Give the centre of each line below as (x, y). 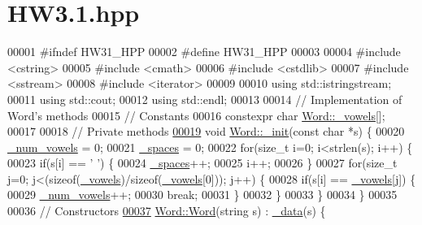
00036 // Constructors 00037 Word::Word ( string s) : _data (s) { (167, 211)
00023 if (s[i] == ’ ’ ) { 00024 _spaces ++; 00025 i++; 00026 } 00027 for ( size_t (202, 163)
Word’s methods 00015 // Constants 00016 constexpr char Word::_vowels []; (196, 115)
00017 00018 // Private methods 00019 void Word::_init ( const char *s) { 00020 (206, 131)
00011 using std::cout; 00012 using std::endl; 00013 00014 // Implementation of (205, 99)
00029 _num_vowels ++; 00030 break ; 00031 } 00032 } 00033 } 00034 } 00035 (202, 195)
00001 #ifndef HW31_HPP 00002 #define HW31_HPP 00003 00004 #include (204, 52)
